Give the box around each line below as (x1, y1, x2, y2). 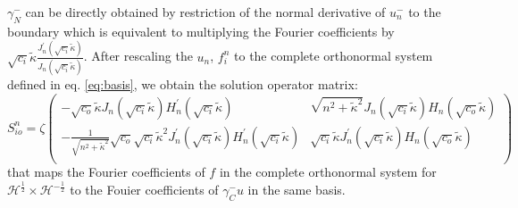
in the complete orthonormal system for (219, 162, 437, 181)
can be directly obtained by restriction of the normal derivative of (25, 3, 386, 21)
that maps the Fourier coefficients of (7, 162, 205, 181)
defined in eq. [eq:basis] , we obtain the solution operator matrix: (7, 75, 358, 94)
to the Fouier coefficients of (70, 180, 219, 199)
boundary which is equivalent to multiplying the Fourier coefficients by (7, 21, 395, 40)
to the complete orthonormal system (234, 46, 433, 65)
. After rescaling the (83, 46, 193, 65)
